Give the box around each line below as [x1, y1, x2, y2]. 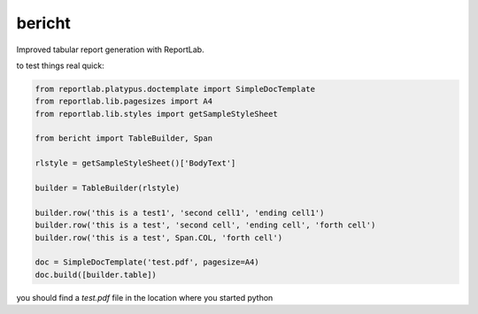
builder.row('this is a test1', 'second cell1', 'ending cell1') [35, 208, 325, 218]
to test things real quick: [16, 60, 105, 71]
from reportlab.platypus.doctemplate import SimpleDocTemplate [35, 84, 316, 94]
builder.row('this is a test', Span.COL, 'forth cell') [35, 233, 283, 242]
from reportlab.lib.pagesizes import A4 [35, 96, 212, 106]
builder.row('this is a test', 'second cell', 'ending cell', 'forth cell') [35, 220, 376, 230]
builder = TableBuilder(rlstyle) [35, 183, 181, 194]
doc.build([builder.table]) [35, 270, 157, 280]
